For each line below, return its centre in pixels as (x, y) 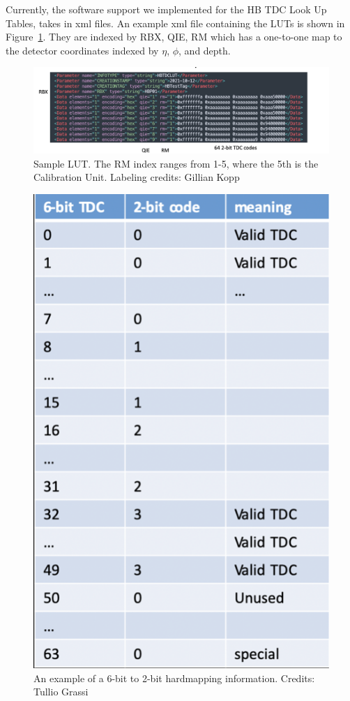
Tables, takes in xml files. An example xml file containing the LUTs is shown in (175, 23)
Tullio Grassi (61, 692)
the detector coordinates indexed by (82, 50)
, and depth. (205, 50)
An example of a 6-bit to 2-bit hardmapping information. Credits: (174, 678)
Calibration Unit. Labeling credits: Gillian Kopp (137, 177)
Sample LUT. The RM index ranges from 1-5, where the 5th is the (176, 163)
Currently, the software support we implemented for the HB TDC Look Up (166, 9)
